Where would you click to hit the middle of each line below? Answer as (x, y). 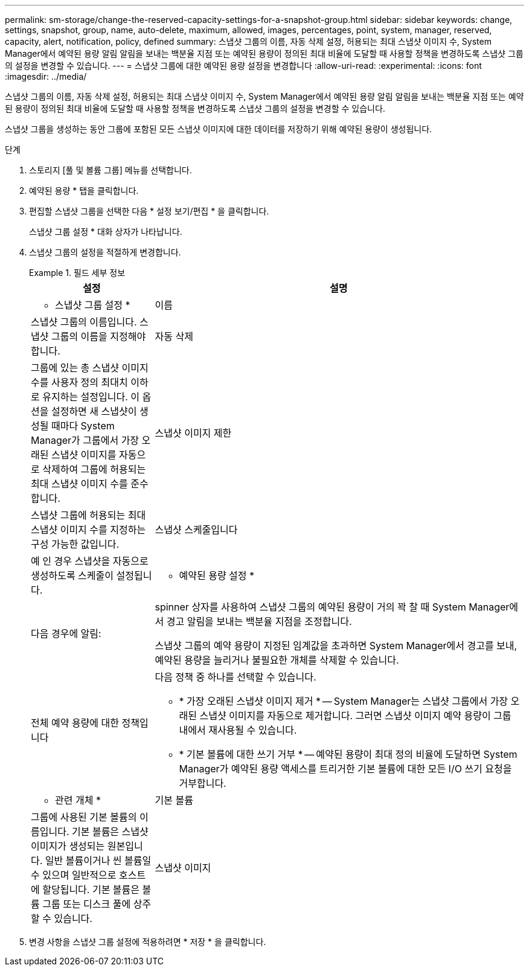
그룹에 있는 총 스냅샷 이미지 (90, 368)
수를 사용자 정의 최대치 (79, 382)
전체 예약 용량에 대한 (75, 723)
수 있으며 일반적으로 (74, 875)
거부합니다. (203, 783)
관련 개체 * (78, 800)
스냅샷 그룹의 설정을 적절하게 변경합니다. (105, 252)
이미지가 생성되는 (68, 846)
